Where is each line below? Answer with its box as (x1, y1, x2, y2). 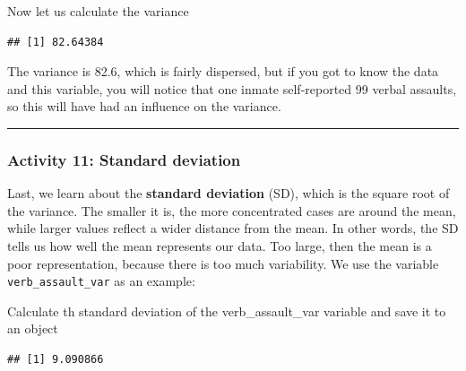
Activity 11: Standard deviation (7, 148, 241, 170)
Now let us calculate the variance (7, 2, 189, 20)
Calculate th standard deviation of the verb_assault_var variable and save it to (7, 301, 446, 320)
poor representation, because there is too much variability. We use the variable (7, 254, 439, 272)
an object (7, 319, 58, 338)
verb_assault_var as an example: (7, 272, 195, 290)
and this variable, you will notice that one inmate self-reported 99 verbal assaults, (7, 79, 457, 98)
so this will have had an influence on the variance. (7, 97, 281, 116)
